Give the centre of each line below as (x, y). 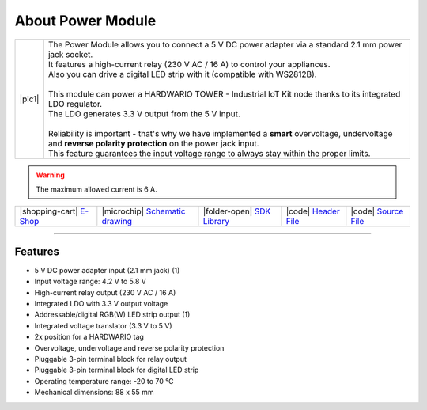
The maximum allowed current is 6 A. (96, 189)
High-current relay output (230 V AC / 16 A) (105, 292)
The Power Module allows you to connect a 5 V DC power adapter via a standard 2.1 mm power (225, 44)
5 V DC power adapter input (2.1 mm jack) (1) (107, 270)
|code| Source (377, 211)
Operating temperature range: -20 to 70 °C (104, 381)
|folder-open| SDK (237, 211)
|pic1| (29, 99)
